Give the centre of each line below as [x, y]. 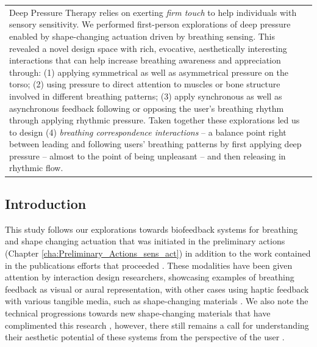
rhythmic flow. [36, 168]
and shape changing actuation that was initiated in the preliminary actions [145, 241]
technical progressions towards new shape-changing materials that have [138, 312]
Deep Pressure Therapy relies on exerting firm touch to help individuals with [153, 12]
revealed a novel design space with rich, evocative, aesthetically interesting [148, 48]
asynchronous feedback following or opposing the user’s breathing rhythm [147, 108]
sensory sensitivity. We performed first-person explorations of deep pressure [150, 24]
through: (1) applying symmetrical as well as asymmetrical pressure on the [149, 72]
